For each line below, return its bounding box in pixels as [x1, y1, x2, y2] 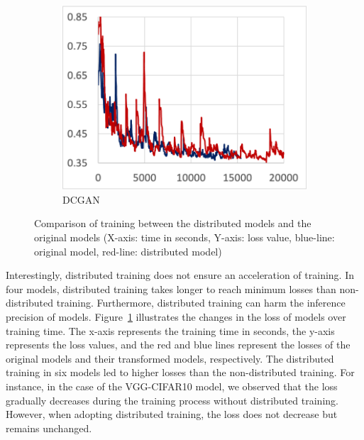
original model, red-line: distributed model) [34, 243, 222, 258]
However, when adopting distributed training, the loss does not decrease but [6, 407, 338, 422]
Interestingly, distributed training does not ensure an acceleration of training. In [6, 268, 354, 282]
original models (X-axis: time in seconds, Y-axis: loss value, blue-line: [34, 229, 335, 244]
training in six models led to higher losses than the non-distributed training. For [6, 365, 355, 380]
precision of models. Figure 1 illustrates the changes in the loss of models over [6, 309, 346, 324]
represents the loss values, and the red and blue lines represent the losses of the [6, 337, 351, 352]
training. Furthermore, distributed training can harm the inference [56, 295, 346, 310]
